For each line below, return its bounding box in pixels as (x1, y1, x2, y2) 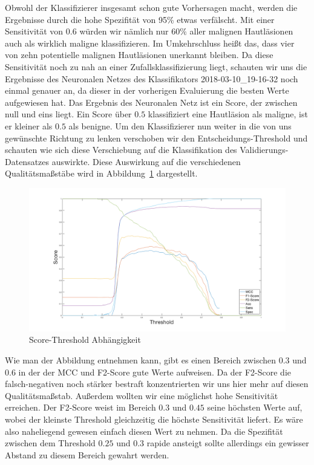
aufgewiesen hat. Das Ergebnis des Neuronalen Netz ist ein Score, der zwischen (5, 96, 298, 108)
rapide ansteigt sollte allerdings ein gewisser (146, 437, 309, 449)
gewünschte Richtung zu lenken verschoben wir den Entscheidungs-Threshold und (5, 131, 308, 144)
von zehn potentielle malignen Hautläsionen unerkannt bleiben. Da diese (5, 48, 273, 61)
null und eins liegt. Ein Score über (5, 108, 132, 120)
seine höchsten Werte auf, (207, 401, 303, 414)
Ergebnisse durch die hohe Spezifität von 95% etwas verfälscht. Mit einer (5, 13, 275, 25)
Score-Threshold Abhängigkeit (29, 333, 141, 346)
